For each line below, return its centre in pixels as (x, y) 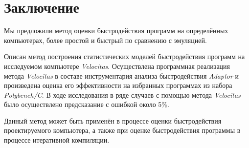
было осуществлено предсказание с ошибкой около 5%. (87, 104)
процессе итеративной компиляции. (57, 140)
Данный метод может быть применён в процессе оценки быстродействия (113, 120)
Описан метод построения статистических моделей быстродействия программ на (124, 56)
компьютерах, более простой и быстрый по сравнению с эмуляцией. (105, 40)
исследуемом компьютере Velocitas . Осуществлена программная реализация (117, 66)
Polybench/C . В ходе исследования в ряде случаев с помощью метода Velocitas (122, 95)
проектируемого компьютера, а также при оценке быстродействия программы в (122, 130)
